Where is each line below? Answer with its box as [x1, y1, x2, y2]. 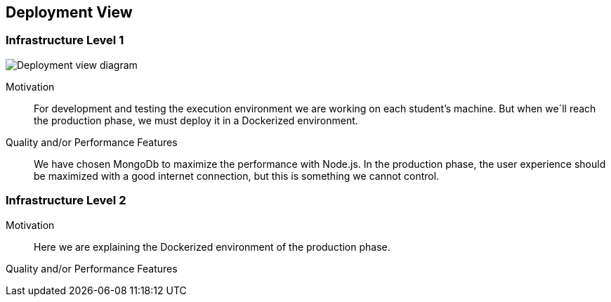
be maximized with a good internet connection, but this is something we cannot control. [34, 169, 440, 182]
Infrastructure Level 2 [6, 193, 126, 208]
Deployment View [6, 4, 133, 21]
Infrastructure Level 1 [6, 33, 124, 48]
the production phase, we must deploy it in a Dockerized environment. [34, 114, 358, 126]
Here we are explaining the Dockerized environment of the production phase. [34, 240, 390, 253]
